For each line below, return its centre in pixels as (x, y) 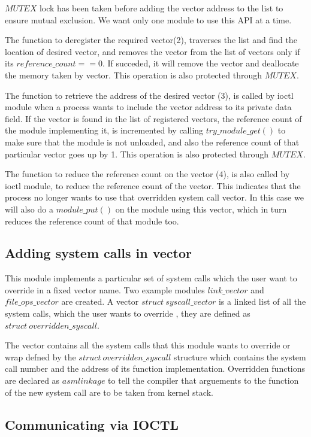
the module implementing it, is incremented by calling (104, 130)
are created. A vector (100, 301)
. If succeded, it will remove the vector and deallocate (200, 63)
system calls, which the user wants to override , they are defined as (128, 313)
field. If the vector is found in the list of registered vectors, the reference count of (153, 118)
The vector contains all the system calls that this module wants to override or (148, 345)
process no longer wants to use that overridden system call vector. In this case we (154, 197)
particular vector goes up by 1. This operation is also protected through (137, 154)
